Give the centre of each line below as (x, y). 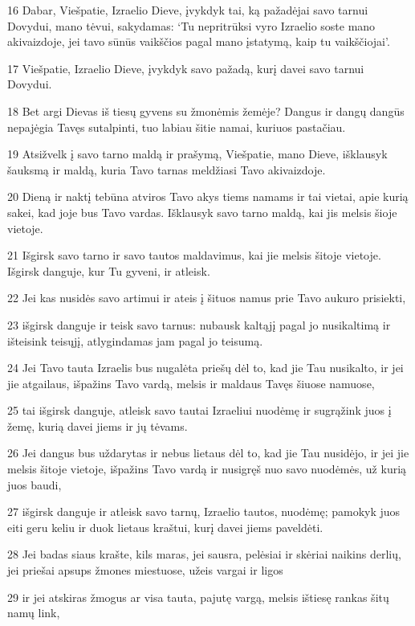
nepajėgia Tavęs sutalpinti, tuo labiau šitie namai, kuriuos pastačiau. (177, 127)
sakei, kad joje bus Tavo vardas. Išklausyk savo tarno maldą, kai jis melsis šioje (202, 212)
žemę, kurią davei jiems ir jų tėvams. (98, 426)
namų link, (34, 613)
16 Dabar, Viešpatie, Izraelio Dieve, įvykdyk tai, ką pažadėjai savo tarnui (188, 10)
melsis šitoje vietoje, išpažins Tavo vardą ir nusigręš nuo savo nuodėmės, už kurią (207, 469)
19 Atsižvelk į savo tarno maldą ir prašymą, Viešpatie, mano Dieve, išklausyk (197, 154)
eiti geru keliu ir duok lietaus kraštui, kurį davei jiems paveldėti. (165, 527)
